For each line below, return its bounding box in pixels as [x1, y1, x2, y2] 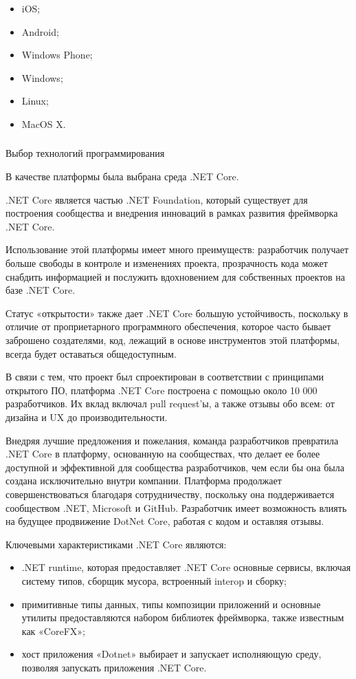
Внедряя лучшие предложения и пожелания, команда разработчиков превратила [5, 433, 339, 447]
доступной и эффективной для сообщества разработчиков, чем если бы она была [5, 460, 344, 474]
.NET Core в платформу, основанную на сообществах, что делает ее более [5, 446, 320, 461]
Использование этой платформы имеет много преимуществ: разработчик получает [5, 242, 349, 257]
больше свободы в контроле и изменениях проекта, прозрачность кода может [5, 256, 328, 270]
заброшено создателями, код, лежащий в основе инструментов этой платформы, [5, 333, 340, 347]
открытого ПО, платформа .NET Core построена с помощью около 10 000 [5, 382, 318, 397]
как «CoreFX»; [21, 623, 85, 638]
